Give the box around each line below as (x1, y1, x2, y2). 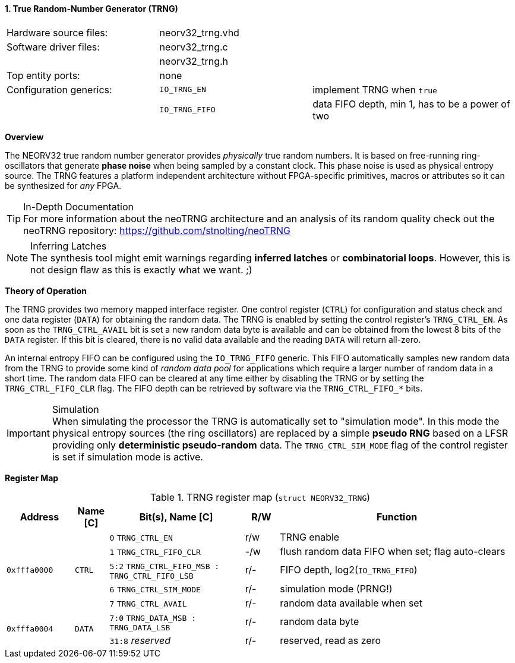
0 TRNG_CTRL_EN (109, 533, 173, 542)
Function (377, 510, 418, 523)
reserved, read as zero (280, 634, 381, 646)
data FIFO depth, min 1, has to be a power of (312, 97, 510, 110)
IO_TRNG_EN (159, 85, 206, 94)
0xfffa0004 (7, 624, 53, 633)
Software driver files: (7, 40, 100, 53)
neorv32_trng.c (159, 40, 228, 53)
